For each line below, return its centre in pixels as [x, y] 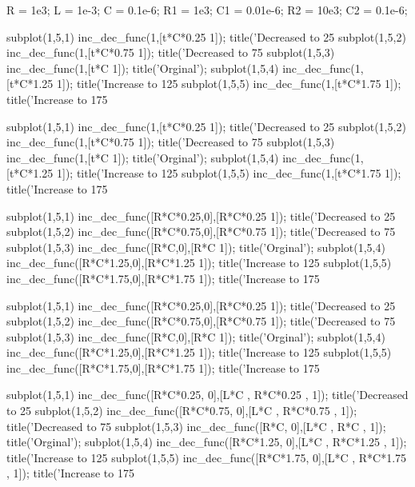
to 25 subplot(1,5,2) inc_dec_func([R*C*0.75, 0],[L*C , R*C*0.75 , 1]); [182, 411]
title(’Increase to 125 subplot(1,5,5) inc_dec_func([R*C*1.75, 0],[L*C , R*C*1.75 [207, 457]
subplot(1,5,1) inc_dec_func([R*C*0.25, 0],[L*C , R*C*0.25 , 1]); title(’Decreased [207, 395]
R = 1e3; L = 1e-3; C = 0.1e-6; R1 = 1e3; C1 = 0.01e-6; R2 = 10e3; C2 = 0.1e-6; [207, 10]
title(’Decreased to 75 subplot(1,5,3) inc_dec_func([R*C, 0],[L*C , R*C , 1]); [196, 426]
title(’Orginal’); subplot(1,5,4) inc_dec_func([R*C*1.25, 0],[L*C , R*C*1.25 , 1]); [207, 442]
